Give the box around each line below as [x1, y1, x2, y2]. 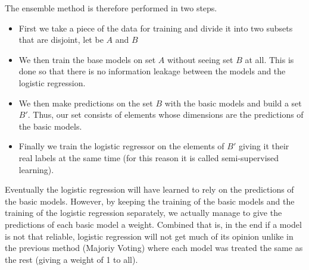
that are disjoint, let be [18, 33, 104, 46]
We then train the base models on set [18, 53, 156, 65]
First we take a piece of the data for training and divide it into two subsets [18, 21, 293, 34]
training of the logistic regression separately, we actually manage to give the [5, 206, 282, 219]
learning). [18, 163, 54, 175]
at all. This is [245, 53, 294, 65]
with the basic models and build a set [164, 96, 302, 109]
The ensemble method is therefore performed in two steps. [5, 2, 217, 14]
